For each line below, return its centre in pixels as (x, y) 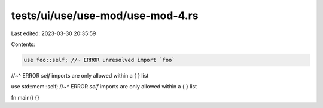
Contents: (23, 44)
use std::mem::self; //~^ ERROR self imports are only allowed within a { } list (104, 87)
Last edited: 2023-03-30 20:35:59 (54, 33)
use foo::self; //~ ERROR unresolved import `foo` (100, 60)
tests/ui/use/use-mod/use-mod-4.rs (105, 16)
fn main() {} (25, 97)
